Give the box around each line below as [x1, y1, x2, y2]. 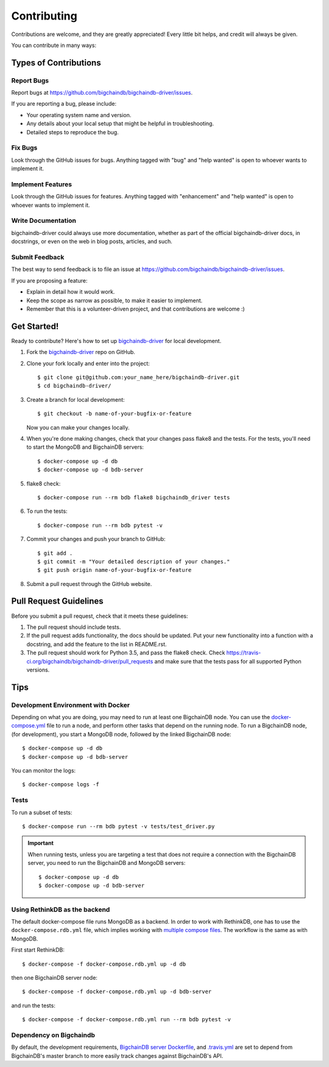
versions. [26, 666, 50, 673]
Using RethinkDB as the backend [11, 905, 110, 914]
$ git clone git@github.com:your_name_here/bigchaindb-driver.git [37, 374, 240, 381]
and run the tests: [11, 1002, 56, 1009]
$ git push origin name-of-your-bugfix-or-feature [37, 566, 192, 574]
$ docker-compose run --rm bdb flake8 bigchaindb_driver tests [37, 494, 230, 501]
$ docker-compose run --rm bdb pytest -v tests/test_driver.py [22, 823, 215, 830]
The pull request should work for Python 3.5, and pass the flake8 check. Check [26, 649, 225, 656]
